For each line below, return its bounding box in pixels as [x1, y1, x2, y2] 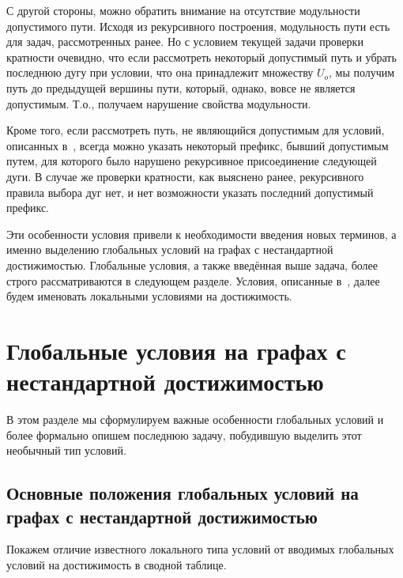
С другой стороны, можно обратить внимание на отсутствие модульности [6, 2, 360, 18]
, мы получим [329, 64, 395, 81]
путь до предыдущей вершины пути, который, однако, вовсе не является [6, 79, 356, 96]
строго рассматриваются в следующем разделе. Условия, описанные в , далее [6, 272, 380, 289]
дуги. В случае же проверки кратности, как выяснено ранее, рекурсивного [6, 168, 364, 184]
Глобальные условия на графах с [6, 334, 346, 366]
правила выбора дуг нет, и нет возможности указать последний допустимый [6, 183, 374, 200]
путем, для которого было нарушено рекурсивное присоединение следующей [6, 153, 377, 169]
